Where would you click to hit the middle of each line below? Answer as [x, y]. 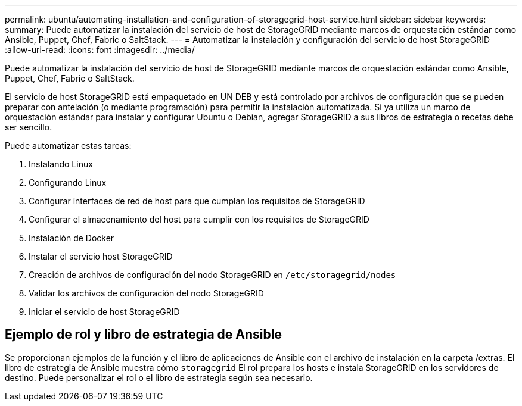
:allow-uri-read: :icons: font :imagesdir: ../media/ [100, 50]
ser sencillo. [29, 127]
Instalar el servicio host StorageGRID [101, 256]
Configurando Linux [68, 182]
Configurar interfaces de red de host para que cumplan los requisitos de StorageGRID [197, 201]
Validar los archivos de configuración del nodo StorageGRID [146, 293]
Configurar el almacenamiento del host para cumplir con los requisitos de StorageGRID [199, 219]
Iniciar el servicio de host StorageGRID [104, 312]
